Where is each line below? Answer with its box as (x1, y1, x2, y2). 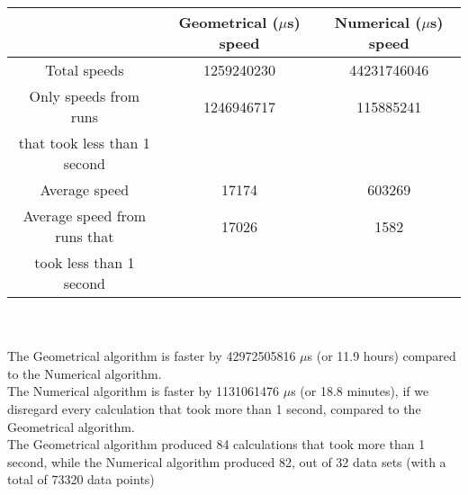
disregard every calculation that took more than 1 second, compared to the (7, 399, 421, 418)
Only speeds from (29, 85, 140, 106)
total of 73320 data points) (7, 470, 155, 489)
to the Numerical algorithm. (7, 364, 162, 382)
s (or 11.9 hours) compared (307, 346, 456, 365)
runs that (55, 226, 114, 247)
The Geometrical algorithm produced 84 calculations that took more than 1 (7, 435, 426, 454)
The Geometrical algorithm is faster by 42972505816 (7, 346, 296, 365)
